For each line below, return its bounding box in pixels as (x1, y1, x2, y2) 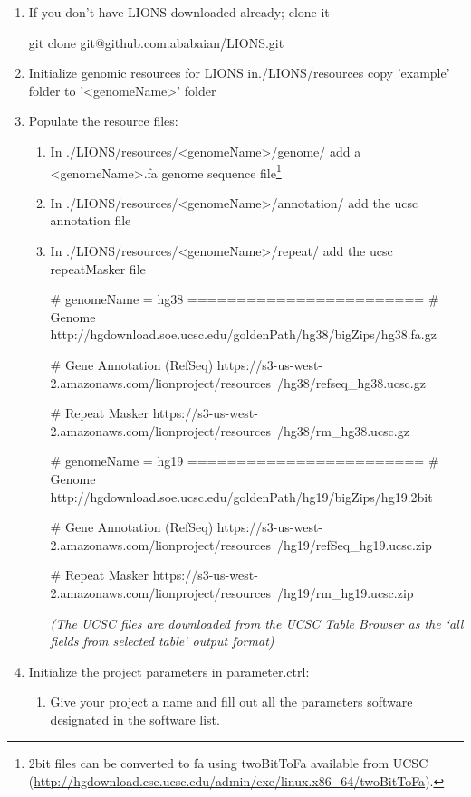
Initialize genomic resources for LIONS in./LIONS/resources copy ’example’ (28, 63, 450, 82)
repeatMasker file (50, 259, 146, 278)
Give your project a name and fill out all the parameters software (50, 692, 413, 711)
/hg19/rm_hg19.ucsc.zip (276, 583, 414, 602)
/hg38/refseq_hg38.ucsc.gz (276, 373, 426, 392)
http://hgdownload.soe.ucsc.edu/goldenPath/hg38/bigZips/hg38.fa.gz (50, 325, 437, 344)
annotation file (50, 211, 131, 230)
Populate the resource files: (28, 111, 178, 130)
